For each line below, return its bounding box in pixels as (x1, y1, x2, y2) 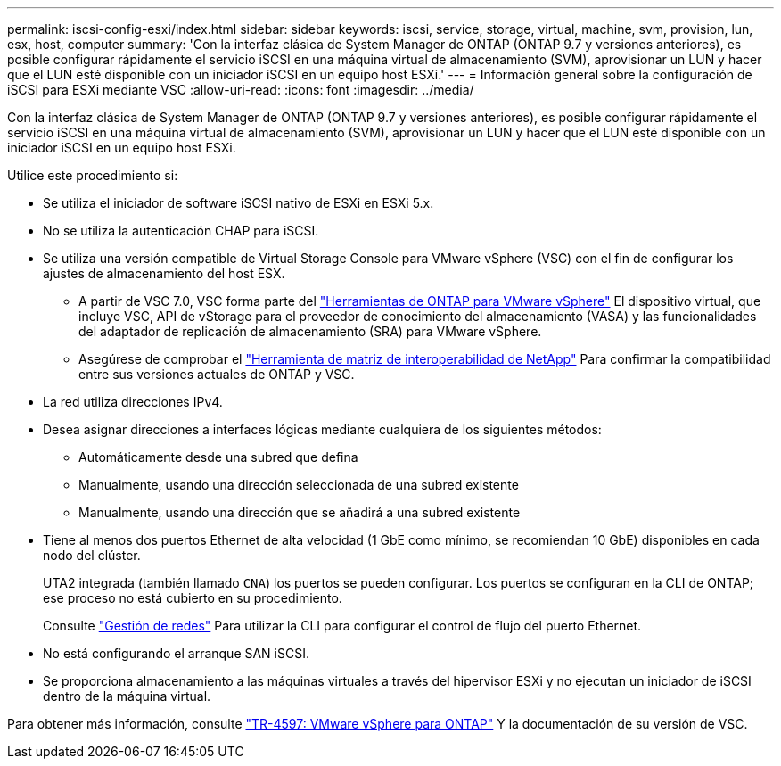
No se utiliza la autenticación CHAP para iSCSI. (43, 223, 319, 238)
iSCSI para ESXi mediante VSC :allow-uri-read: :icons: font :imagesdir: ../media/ (7, 82, 474, 97)
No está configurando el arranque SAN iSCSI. (43, 646, 309, 661)
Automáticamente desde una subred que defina (78, 449, 358, 465)
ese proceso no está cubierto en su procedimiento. (43, 590, 342, 605)
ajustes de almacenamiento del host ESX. (43, 266, 285, 281)
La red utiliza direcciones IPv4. (43, 394, 223, 409)
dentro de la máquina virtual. (43, 688, 211, 704)
